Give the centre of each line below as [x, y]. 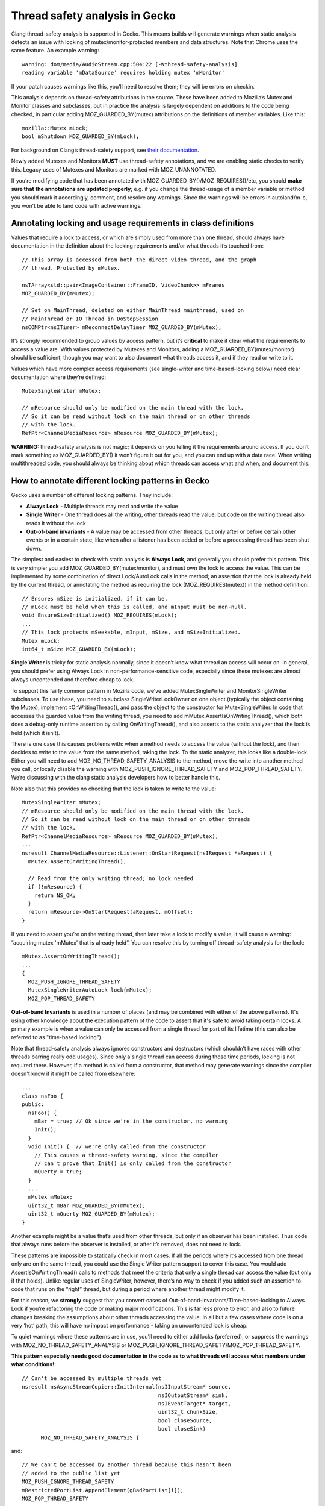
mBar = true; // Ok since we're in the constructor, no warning [131, 1121]
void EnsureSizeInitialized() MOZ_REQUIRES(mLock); [100, 615]
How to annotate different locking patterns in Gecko [110, 481]
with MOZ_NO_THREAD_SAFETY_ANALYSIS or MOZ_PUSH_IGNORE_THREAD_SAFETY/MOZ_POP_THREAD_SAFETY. [156, 1345]
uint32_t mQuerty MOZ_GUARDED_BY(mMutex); [92, 1214]
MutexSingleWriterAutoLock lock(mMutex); [90, 990]
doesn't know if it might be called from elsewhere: [73, 1073]
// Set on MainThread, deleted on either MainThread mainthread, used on [133, 311]
